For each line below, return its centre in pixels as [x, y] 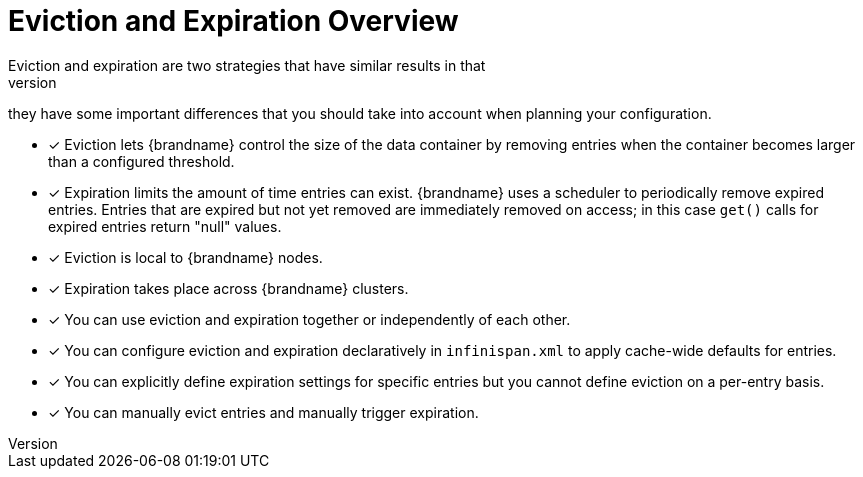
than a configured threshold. [141, 161]
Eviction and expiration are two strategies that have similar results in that [247, 65]
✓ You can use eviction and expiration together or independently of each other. [309, 319]
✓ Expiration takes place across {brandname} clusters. [228, 288]
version [32, 82]
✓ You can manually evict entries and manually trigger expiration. [263, 412]
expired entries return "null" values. [165, 226]
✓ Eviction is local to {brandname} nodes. [185, 257]
